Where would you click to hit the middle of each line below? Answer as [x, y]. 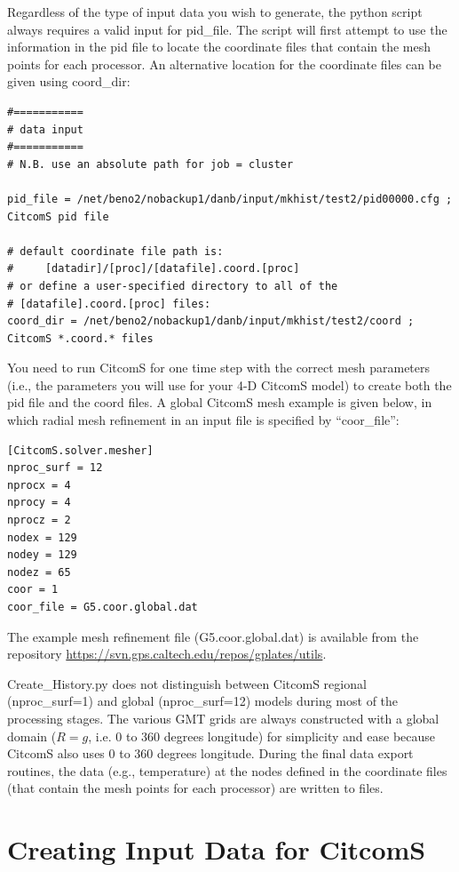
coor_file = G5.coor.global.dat [103, 607]
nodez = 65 [39, 572]
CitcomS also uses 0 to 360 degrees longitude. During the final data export [210, 753]
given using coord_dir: [69, 81]
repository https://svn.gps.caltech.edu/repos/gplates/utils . [167, 654]
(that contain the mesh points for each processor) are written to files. [195, 788]
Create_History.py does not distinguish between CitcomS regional [187, 683]
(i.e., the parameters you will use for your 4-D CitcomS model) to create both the [229, 384]
